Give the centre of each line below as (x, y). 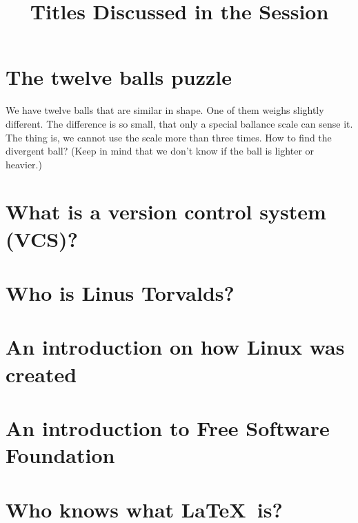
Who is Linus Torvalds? (120, 293)
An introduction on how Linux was (175, 347)
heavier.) (24, 164)
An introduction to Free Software (168, 427)
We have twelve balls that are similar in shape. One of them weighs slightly (165, 110)
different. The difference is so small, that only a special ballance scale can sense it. (179, 123)
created (41, 374)
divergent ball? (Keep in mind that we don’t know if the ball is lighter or (160, 151)
